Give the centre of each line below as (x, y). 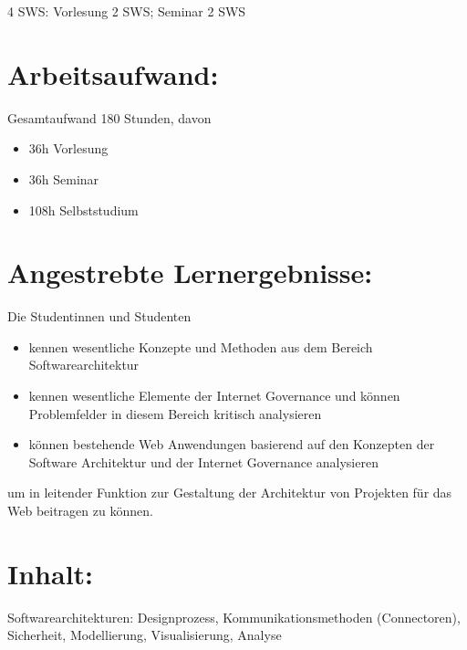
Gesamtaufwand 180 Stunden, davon (109, 117)
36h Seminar (64, 178)
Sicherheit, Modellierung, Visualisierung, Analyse (145, 635)
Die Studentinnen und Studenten (99, 316)
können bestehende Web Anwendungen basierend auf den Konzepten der (232, 444)
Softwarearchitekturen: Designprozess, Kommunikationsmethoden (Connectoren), (234, 617)
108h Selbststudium (83, 210)
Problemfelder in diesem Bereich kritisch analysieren (175, 413)
